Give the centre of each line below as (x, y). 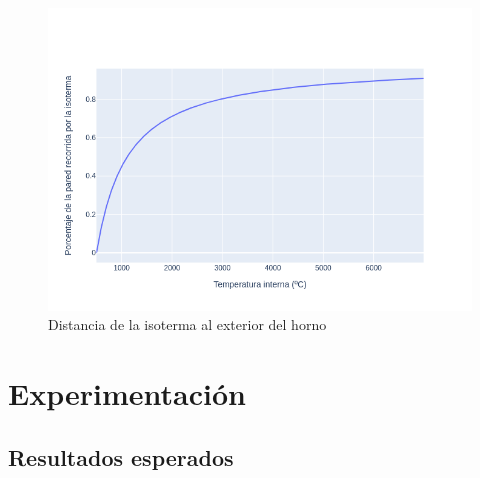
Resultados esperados (121, 456)
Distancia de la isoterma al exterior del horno (187, 324)
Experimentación (127, 393)
